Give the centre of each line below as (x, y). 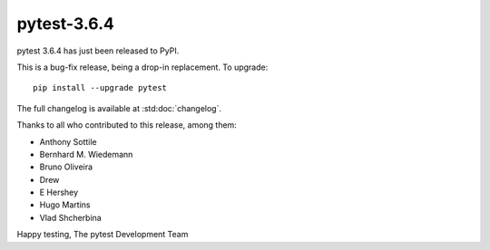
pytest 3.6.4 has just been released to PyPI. (98, 51)
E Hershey (59, 192)
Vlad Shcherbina (70, 217)
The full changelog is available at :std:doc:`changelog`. (119, 108)
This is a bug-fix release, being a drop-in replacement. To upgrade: (142, 67)
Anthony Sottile (68, 141)
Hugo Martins (65, 205)
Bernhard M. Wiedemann (86, 154)
